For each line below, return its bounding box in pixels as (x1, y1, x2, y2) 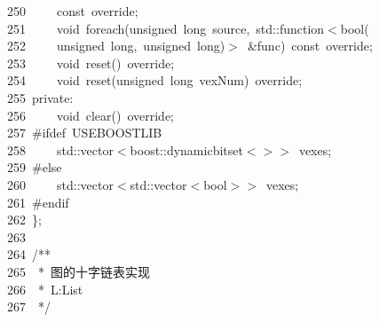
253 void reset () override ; (7, 53, 175, 72)
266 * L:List (7, 279, 83, 298)
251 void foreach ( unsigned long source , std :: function (7, 19, 325, 37)
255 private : (7, 88, 74, 106)
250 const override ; (7, 2, 138, 20)
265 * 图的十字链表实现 (7, 262, 150, 280)
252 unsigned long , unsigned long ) (7, 36, 225, 55)
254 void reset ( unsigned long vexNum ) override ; (7, 71, 303, 90)
